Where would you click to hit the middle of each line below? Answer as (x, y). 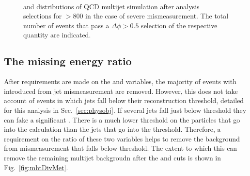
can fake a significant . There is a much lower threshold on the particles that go (122, 119)
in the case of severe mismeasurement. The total (157, 16)
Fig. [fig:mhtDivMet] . (36, 167)
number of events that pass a (66, 25)
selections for (43, 16)
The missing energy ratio (68, 61)
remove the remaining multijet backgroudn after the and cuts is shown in (112, 157)
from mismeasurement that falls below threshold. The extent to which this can (121, 148)
